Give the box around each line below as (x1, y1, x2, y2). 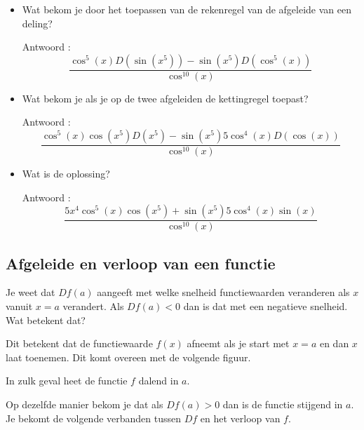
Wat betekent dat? (6, 312, 86, 327)
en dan (319, 336, 349, 351)
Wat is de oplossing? (22, 166, 110, 181)
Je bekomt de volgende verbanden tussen (6, 410, 182, 425)
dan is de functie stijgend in (222, 397, 343, 412)
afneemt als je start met (187, 336, 290, 351)
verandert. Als (62, 299, 124, 314)
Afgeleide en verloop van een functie (6, 252, 276, 274)
